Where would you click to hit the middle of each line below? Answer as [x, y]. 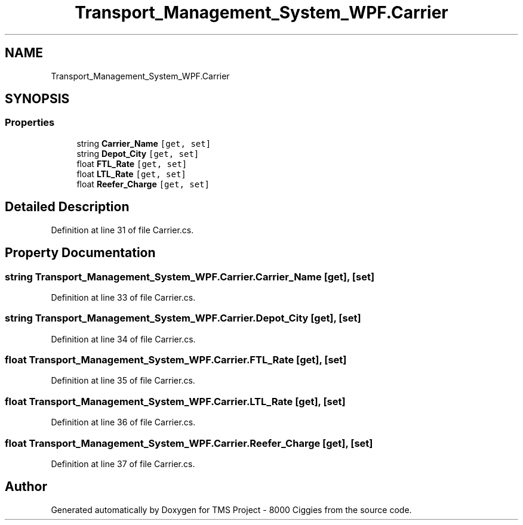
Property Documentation [80, 253]
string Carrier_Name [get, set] [144, 143]
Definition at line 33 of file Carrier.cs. [123, 297]
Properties [30, 123]
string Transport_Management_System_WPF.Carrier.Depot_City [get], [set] [183, 318]
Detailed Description [67, 207]
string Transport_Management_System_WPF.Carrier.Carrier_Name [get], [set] [190, 277]
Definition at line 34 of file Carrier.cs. [123, 339]
